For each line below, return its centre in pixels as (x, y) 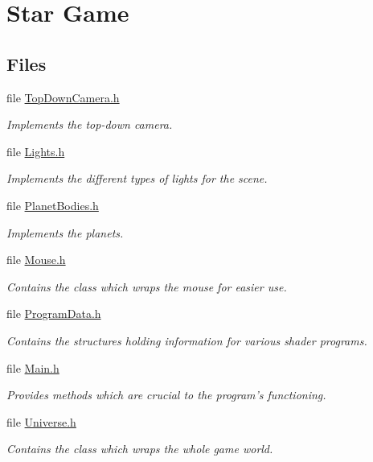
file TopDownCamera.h (63, 97)
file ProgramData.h (54, 313)
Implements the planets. (65, 232)
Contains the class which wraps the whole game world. (140, 449)
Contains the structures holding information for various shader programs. (187, 340)
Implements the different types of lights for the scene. (137, 178)
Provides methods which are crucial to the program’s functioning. (166, 395)
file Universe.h (41, 421)
